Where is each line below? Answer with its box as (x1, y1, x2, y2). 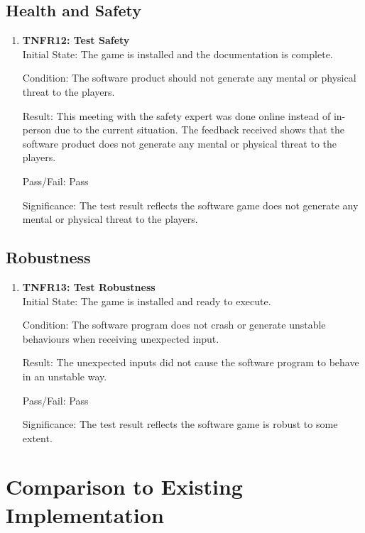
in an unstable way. (22, 368, 107, 383)
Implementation (6, 500, 164, 529)
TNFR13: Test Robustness (22, 279, 156, 294)
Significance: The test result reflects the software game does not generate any (22, 197, 359, 212)
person (22, 122, 51, 137)
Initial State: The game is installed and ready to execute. (22, 293, 271, 308)
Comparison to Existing (6, 472, 243, 501)
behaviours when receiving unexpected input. (22, 331, 219, 346)
